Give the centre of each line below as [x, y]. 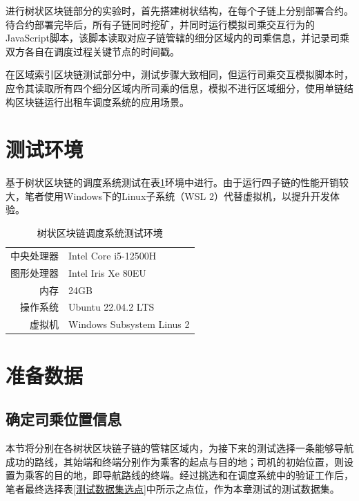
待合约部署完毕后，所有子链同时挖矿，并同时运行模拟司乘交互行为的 [160, 24]
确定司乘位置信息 [64, 419]
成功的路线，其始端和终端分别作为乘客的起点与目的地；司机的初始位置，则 [175, 461]
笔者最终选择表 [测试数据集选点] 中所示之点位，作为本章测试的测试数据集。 [173, 488]
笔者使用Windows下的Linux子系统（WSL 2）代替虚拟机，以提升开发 [177, 195]
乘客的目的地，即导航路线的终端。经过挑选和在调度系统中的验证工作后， [189, 475]
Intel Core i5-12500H [113, 255]
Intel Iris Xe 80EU [107, 272]
